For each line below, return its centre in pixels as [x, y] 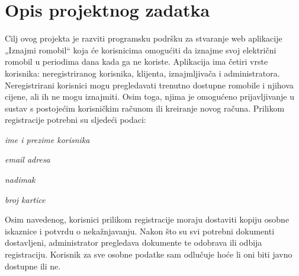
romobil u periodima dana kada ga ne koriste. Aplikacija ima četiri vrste [136, 61]
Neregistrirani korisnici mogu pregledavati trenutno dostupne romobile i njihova [149, 85]
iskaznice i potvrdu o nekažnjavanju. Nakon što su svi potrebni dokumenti [140, 231]
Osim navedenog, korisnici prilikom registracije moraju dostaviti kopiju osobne [147, 219]
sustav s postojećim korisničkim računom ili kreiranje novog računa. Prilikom [145, 108]
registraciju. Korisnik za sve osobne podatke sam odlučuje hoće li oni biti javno [149, 254]
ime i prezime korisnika [47, 139]
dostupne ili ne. [33, 266]
